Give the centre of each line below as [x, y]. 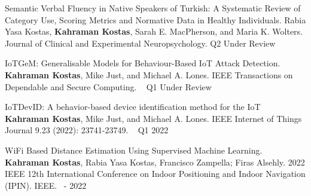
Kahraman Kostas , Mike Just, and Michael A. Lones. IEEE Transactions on [149, 74]
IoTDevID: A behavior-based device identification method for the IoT [133, 107]
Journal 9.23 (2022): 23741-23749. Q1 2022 [87, 130]
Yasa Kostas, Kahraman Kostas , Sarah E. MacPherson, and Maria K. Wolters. [154, 31]
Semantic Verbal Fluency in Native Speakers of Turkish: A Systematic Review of [153, 8]
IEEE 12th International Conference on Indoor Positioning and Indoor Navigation [155, 174]
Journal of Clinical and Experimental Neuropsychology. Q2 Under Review [140, 43]
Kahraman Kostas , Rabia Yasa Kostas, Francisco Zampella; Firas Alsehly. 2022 [155, 162]
